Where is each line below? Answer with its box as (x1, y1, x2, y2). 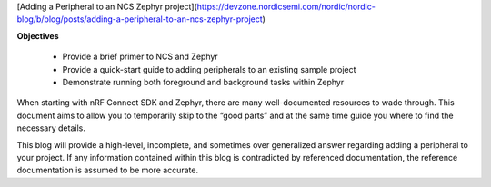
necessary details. (16, 123, 85, 133)
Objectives (16, 30, 59, 41)
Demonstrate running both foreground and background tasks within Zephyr (62, 76, 345, 87)
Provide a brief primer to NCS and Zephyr (62, 51, 218, 63)
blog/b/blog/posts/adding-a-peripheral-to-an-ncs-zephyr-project (16, 14, 263, 25)
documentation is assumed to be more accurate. (16, 164, 199, 176)
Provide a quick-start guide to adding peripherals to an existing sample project (62, 64, 356, 74)
